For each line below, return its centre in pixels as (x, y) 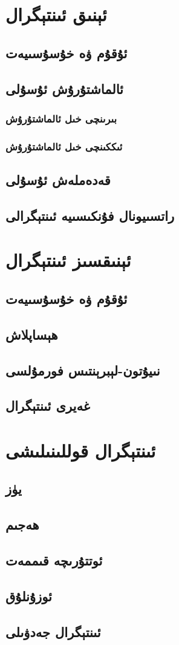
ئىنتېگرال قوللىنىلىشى (81, 450)
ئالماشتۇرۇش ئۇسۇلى (64, 88)
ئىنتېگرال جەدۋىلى (53, 631)
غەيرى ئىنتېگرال (48, 406)
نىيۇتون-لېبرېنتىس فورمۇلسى (83, 370)
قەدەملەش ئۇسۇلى (58, 180)
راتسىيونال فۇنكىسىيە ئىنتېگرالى (90, 215)
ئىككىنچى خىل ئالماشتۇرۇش (64, 146)
